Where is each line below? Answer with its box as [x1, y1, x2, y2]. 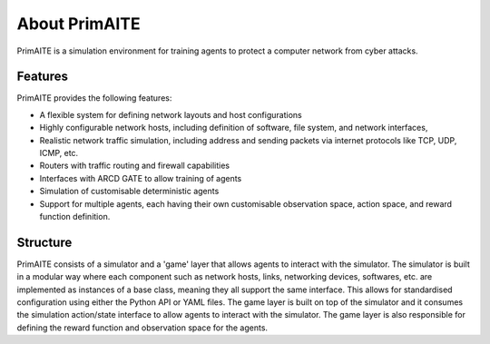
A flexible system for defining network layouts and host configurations [39, 109, 303, 120]
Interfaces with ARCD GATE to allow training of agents [39, 172, 242, 183]
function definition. [39, 211, 111, 221]
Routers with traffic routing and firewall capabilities [39, 160, 230, 172]
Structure [16, 234, 73, 250]
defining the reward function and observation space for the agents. [16, 322, 268, 333]
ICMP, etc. [39, 148, 79, 159]
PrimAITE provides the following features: [16, 93, 172, 103]
